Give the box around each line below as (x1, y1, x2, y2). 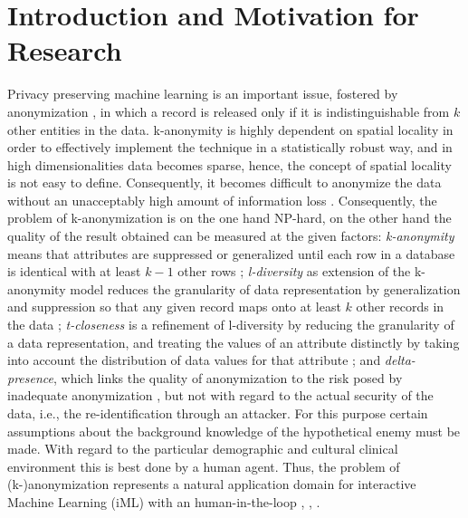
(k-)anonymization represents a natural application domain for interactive (7, 475, 416, 494)
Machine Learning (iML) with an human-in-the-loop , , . (7, 492, 320, 511)
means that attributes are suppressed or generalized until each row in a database (7, 244, 455, 263)
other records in (356, 297, 444, 316)
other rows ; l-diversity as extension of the (177, 262, 411, 281)
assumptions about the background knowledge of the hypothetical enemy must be (7, 421, 461, 440)
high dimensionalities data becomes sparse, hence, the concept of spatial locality (7, 155, 452, 174)
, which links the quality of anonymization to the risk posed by (53, 368, 403, 387)
